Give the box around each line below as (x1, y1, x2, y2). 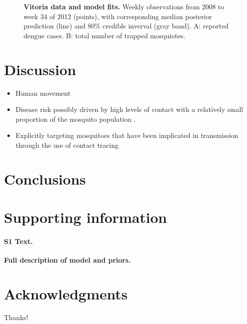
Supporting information (4, 207, 167, 227)
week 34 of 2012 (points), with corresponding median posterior (24, 11, 212, 21)
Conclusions (4, 168, 86, 189)
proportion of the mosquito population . (15, 113, 136, 124)
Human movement (15, 87, 71, 98)
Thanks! (4, 312, 28, 322)
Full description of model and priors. (4, 255, 131, 265)
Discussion (4, 59, 76, 79)
